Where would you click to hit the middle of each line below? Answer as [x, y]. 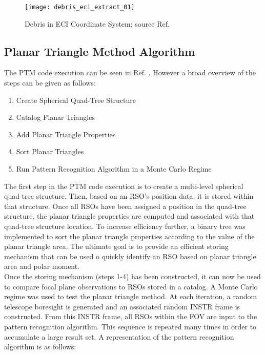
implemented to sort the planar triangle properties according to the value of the [129, 236]
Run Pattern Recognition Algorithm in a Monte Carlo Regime [114, 169]
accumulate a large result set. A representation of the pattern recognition [119, 336]
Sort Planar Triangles [50, 151]
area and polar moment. [42, 266]
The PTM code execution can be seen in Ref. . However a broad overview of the [130, 72]
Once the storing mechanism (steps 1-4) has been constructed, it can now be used [132, 276]
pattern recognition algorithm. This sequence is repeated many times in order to [130, 326]
